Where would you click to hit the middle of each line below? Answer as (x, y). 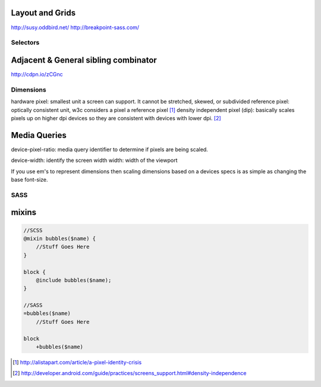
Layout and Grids (43, 13)
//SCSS (33, 230)
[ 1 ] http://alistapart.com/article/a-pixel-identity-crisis (77, 362)
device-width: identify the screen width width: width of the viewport (94, 160)
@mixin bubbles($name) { (60, 238)
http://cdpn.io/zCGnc (37, 74)
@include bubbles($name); (74, 280)
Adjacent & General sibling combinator (84, 60)
